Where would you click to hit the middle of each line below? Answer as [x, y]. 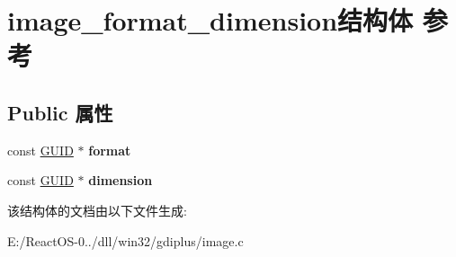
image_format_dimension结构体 [210, 20]
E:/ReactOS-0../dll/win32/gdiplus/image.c [125, 240]
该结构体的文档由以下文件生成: [97, 210]
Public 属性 [60, 112]
